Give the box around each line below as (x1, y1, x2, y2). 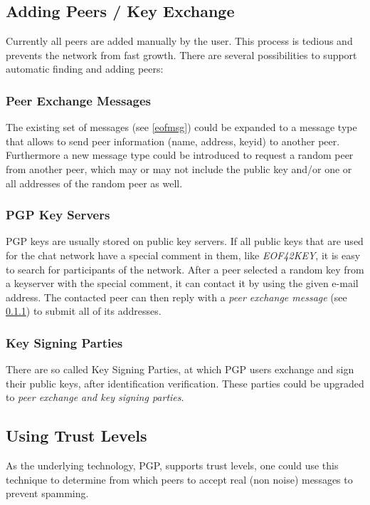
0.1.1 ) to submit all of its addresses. (6, 303, 162, 318)
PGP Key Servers (6, 206, 110, 224)
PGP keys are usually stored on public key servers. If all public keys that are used (6, 234, 364, 249)
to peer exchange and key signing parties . (6, 390, 184, 405)
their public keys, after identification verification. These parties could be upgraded (6, 375, 364, 390)
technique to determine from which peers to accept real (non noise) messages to (6, 472, 353, 486)
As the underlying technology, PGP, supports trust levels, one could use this (6, 458, 339, 473)
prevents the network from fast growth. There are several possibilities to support (6, 47, 357, 62)
